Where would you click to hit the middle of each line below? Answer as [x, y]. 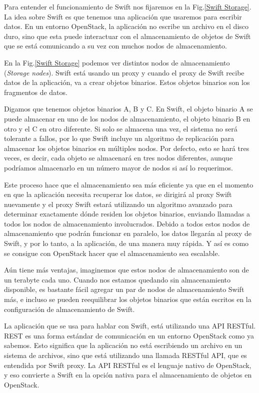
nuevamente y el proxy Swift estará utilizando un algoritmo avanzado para [118, 204]
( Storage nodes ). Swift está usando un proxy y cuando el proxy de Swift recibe [124, 72]
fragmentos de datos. [36, 92]
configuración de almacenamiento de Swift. [69, 309]
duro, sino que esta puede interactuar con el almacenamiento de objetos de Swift [127, 36]
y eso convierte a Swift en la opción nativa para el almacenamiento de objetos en [128, 375]
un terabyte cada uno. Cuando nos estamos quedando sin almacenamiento [117, 279]
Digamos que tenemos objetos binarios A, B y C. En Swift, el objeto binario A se [128, 109]
